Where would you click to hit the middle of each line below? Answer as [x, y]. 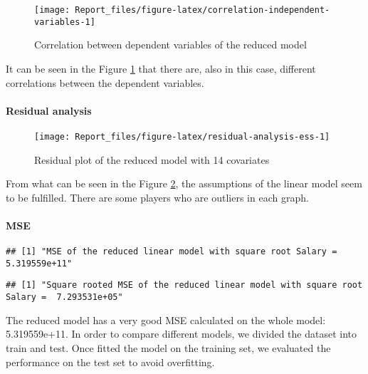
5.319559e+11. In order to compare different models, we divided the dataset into [182, 334]
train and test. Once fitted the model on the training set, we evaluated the [168, 347]
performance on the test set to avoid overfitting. [110, 362]
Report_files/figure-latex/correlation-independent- [203, 10]
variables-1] [65, 22]
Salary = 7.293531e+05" [64, 297]
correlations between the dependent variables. [105, 82]
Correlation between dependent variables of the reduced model [170, 45]
